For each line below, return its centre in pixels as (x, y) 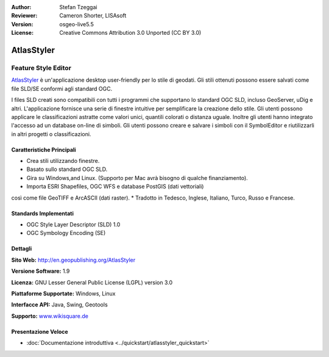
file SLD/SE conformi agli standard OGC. (62, 88)
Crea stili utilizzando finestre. (63, 161)
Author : (21, 7)
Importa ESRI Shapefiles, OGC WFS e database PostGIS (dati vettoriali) (115, 187)
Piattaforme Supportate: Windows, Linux (63, 294)
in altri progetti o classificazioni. (51, 134)
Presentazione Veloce (40, 331)
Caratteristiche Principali (44, 150)
